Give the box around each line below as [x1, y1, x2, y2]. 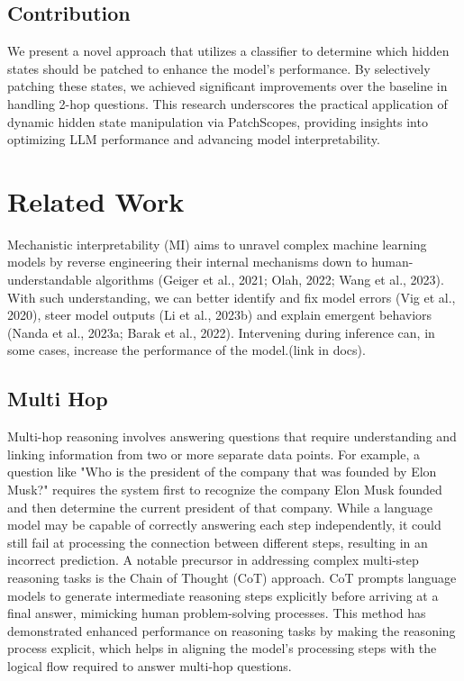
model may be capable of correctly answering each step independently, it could [7, 515, 441, 534]
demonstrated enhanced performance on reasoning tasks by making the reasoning [7, 621, 456, 640]
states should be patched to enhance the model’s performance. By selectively [7, 59, 431, 77]
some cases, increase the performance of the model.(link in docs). [7, 340, 366, 359]
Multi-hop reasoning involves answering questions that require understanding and [7, 427, 457, 446]
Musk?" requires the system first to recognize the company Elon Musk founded [7, 480, 442, 499]
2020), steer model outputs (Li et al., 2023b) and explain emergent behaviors [7, 305, 432, 324]
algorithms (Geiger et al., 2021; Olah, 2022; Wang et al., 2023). [96, 270, 444, 289]
